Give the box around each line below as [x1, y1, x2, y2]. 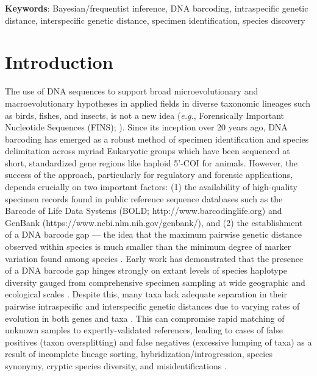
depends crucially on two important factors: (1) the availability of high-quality [5, 180, 297, 193]
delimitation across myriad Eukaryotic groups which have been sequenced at [5, 144, 290, 157]
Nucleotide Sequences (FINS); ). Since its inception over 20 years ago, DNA [5, 121, 288, 133]
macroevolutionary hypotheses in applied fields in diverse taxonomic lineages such [5, 96, 311, 109]
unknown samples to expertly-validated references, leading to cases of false [5, 324, 283, 336]
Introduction [5, 49, 113, 74]
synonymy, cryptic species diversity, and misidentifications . [5, 359, 227, 372]
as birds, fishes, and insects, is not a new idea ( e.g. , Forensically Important [5, 108, 284, 121]
